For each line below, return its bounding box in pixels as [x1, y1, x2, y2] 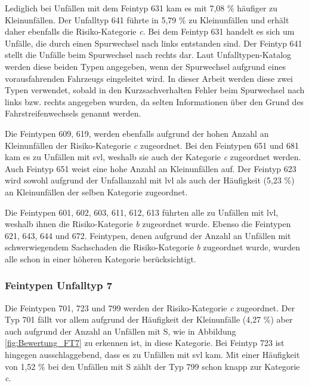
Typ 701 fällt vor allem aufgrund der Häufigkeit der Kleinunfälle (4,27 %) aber [5, 313, 293, 326]
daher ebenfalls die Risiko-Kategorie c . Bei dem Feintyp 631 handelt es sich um [5, 25, 295, 38]
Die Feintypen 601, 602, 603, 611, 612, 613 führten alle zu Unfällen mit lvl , [5, 206, 279, 218]
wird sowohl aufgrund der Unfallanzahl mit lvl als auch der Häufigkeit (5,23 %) [5, 174, 295, 186]
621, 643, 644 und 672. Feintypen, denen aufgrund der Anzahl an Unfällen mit [5, 229, 291, 241]
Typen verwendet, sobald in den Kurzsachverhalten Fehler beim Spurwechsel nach [5, 84, 305, 96]
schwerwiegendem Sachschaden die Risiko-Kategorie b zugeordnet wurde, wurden [5, 241, 301, 253]
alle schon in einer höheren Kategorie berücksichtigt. [5, 252, 196, 265]
